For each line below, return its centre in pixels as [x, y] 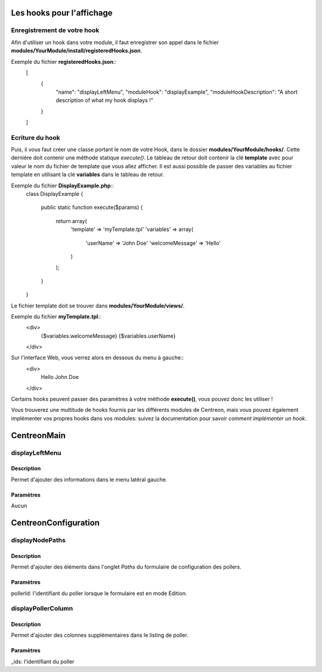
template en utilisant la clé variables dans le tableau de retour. [87, 175]
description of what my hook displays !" [104, 100]
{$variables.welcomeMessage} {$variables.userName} [108, 336]
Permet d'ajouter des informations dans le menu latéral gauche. [89, 479]
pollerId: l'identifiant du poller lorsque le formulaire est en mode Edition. [99, 593]
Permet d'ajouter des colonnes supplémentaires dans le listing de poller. [100, 635]
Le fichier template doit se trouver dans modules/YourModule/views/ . [98, 306]
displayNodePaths [38, 540]
